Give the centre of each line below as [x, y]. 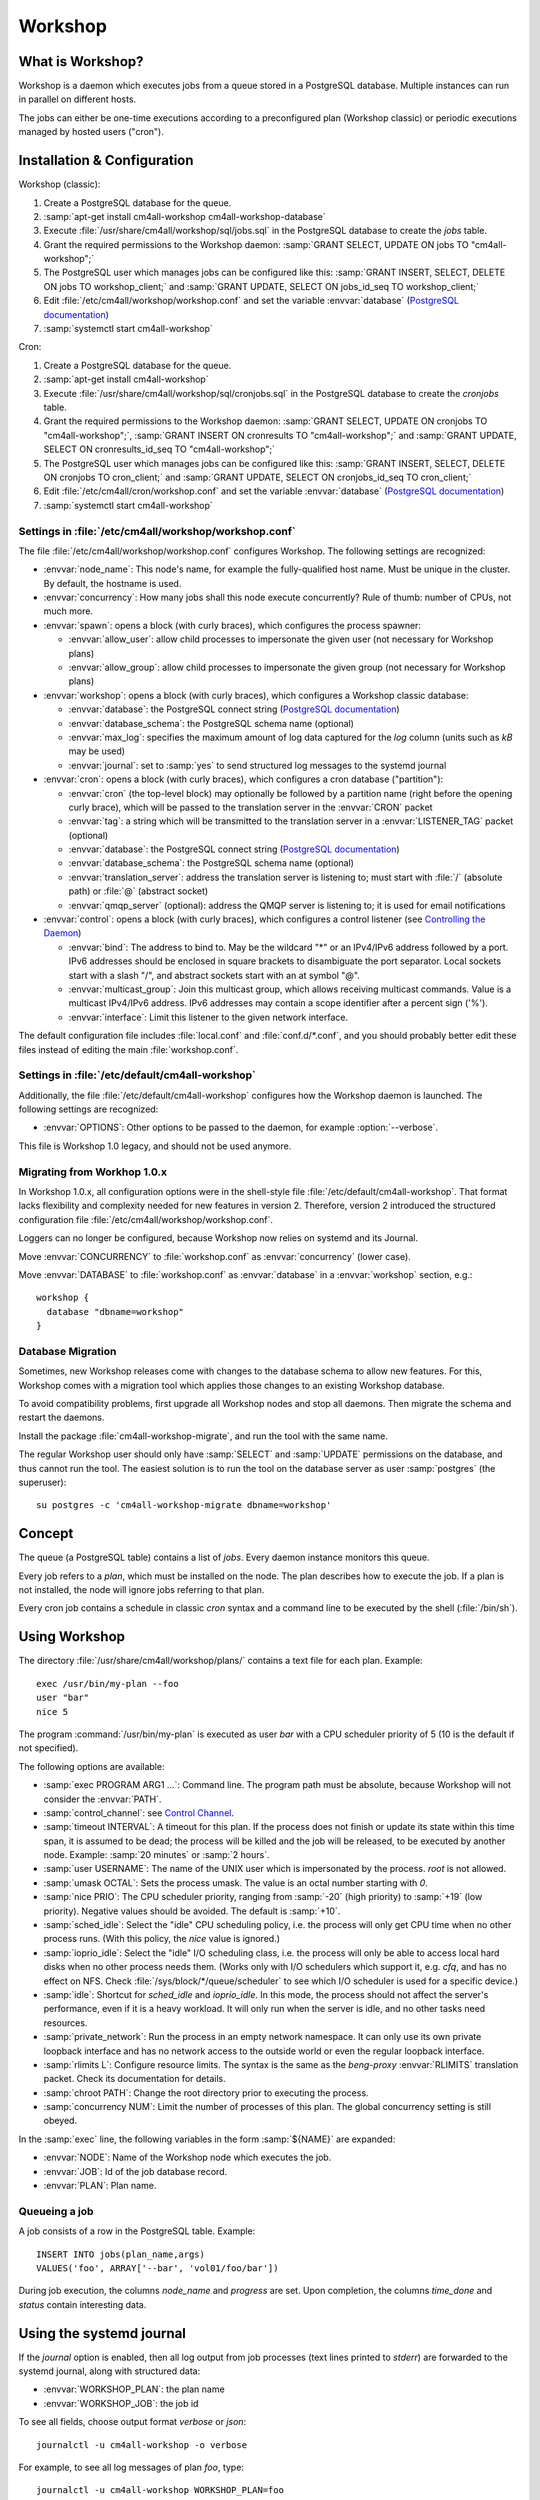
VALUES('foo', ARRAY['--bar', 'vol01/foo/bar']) [157, 2268]
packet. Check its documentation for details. [134, 2079]
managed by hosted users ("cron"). [91, 132]
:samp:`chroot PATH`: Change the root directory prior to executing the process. [206, 2092]
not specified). [48, 1748]
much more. [68, 611]
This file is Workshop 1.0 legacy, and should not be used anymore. [155, 1146]
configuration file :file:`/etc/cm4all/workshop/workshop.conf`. [146, 1219]
